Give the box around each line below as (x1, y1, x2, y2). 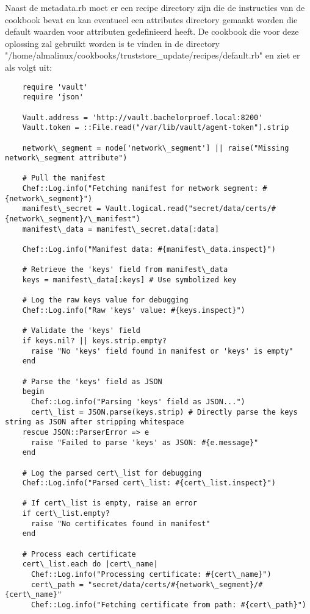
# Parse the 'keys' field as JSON (22, 377, 162, 386)
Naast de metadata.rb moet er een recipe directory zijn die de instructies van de (5, 1, 305, 13)
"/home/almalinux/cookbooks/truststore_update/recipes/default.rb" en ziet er (5, 49, 300, 62)
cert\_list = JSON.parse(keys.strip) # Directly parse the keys (31, 407, 298, 416)
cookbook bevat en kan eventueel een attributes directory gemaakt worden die (5, 13, 298, 26)
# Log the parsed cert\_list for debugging (22, 468, 202, 477)
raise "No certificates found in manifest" (31, 519, 211, 528)
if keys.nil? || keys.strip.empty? (22, 336, 167, 345)
